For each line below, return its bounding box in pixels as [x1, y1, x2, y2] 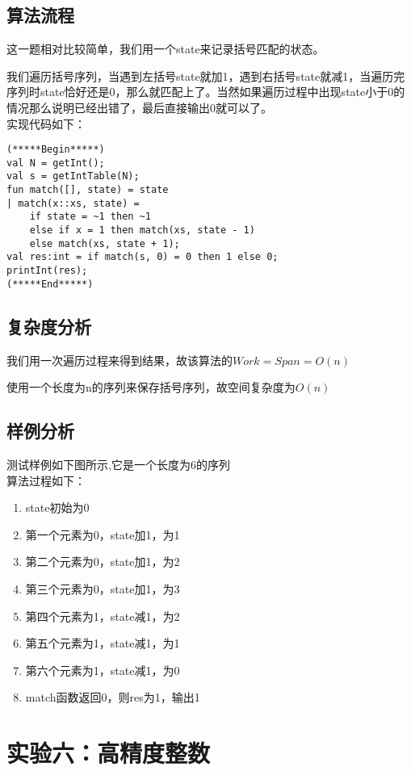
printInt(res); [6, 265, 88, 277]
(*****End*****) [6, 278, 94, 290]
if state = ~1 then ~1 [29, 211, 151, 223]
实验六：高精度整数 [6, 736, 211, 769]
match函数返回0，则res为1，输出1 [25, 689, 200, 706]
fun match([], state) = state [6, 184, 169, 196]
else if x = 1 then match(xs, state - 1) [29, 224, 255, 237]
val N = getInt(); [6, 157, 105, 169]
